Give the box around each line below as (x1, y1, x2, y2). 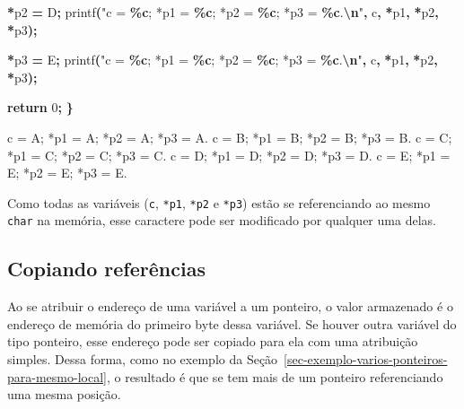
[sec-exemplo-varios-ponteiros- (284, 350, 448, 369)
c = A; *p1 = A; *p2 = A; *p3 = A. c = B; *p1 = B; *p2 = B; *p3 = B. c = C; (7, 127, 452, 146)
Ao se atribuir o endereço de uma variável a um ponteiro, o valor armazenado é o (7, 297, 453, 316)
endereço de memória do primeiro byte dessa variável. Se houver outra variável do (7, 314, 457, 333)
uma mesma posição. (7, 385, 121, 404)
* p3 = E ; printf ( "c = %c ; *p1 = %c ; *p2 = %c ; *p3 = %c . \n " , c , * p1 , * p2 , (7, 50, 438, 69)
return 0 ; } (7, 98, 74, 117)
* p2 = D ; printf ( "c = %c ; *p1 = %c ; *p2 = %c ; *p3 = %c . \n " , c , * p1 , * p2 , (7, 3, 439, 21)
